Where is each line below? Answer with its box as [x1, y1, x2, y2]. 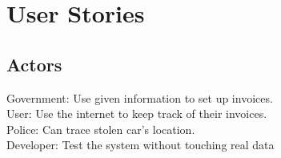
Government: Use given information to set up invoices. [6, 89, 273, 106]
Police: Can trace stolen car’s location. [6, 120, 195, 137]
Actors [6, 51, 62, 76]
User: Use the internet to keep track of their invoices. [6, 105, 267, 122]
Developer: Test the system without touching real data [6, 136, 275, 153]
